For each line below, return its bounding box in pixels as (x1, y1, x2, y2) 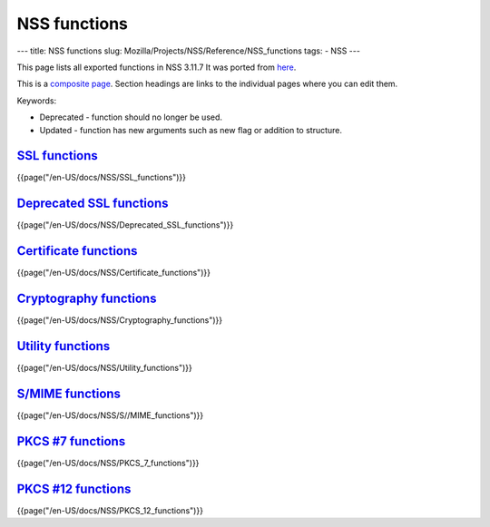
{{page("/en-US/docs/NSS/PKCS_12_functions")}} (16, 504, 204, 516)
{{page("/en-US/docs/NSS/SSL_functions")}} (16, 172, 186, 183)
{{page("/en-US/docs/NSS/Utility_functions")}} (16, 363, 192, 374)
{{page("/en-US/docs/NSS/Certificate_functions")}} (16, 268, 211, 278)
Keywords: (16, 95, 57, 106)
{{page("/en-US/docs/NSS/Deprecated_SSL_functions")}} (16, 220, 234, 230)
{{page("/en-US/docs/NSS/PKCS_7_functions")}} (16, 457, 200, 468)
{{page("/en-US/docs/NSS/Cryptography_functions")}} (16, 315, 223, 326)
